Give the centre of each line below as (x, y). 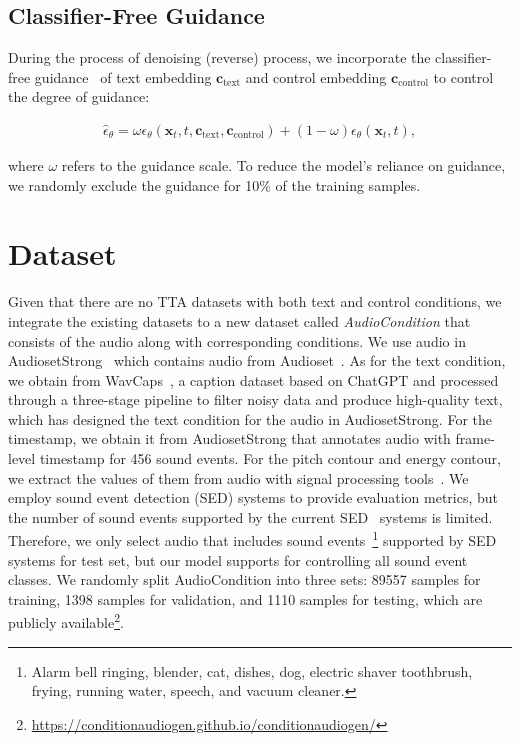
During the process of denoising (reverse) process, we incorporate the (219, 57)
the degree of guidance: (79, 96)
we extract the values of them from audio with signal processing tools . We (238, 477)
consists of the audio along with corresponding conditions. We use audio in (237, 340)
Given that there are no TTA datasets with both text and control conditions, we (255, 301)
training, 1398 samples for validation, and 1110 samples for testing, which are (245, 598)
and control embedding (316, 76)
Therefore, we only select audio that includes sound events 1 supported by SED (252, 539)
